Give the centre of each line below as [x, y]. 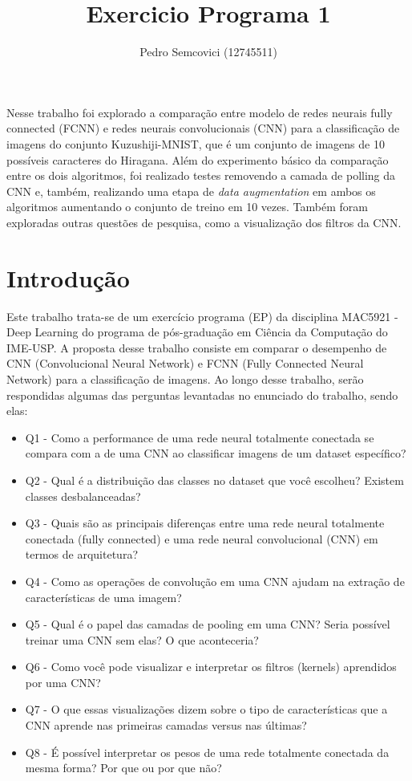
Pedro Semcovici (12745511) [208, 52]
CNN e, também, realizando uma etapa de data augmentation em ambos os [191, 191]
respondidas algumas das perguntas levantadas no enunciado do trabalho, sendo [202, 395]
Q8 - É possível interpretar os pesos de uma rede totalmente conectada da [207, 752]
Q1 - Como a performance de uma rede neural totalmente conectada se [200, 437]
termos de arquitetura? [81, 554]
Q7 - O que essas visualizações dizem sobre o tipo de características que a [206, 709]
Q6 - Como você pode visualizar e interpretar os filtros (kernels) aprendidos [211, 667]
